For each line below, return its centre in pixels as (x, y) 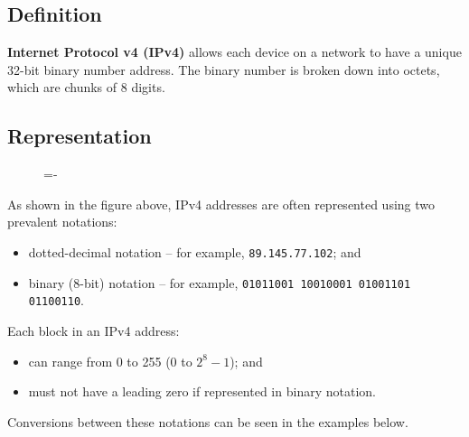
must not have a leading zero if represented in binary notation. (202, 391)
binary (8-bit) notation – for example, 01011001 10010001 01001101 (220, 282)
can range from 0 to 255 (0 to (110, 361)
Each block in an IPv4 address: (94, 330)
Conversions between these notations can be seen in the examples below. (208, 421)
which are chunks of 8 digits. (86, 87)
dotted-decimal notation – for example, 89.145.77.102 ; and (195, 251)
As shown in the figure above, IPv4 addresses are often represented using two (221, 204)
